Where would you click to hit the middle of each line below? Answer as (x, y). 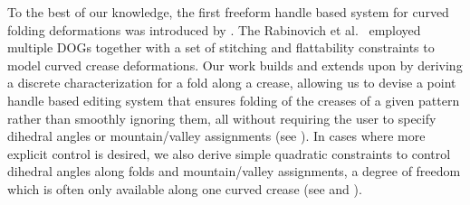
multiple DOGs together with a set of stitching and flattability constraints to (221, 47)
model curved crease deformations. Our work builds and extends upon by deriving (235, 65)
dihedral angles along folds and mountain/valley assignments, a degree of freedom (234, 171)
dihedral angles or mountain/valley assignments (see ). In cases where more (216, 136)
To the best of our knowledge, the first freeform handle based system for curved (228, 12)
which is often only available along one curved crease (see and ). (185, 188)
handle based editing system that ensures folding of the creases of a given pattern (234, 100)
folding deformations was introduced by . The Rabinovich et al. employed (214, 29)
